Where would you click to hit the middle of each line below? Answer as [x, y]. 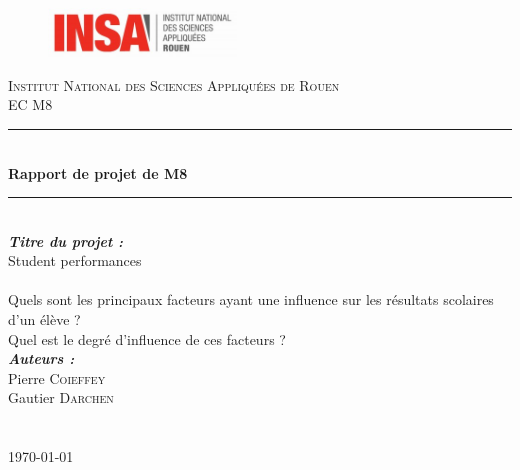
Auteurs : [41, 358]
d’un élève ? [44, 319]
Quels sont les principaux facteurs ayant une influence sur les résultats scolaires [251, 299]
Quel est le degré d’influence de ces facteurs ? [147, 338]
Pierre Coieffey [57, 377]
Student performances [75, 260]
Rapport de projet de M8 [98, 172]
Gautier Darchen [61, 397]
